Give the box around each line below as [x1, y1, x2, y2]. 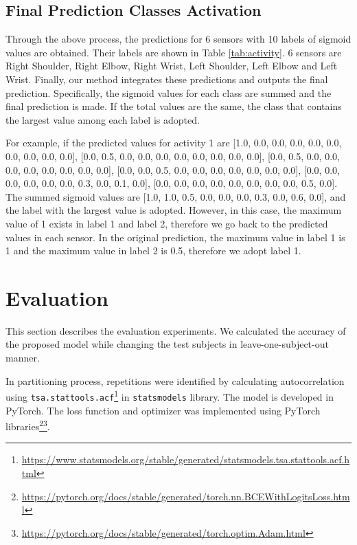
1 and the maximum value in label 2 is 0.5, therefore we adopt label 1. [5, 243, 301, 258]
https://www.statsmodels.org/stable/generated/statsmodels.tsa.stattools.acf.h [21, 452, 350, 467]
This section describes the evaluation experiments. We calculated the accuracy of [5, 323, 346, 337]
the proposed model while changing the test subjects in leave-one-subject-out [5, 337, 329, 351]
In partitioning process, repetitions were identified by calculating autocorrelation [5, 373, 345, 388]
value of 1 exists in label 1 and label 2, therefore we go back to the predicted [5, 216, 328, 230]
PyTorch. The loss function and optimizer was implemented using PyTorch [5, 403, 321, 417]
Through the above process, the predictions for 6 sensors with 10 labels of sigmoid [5, 32, 352, 46]
